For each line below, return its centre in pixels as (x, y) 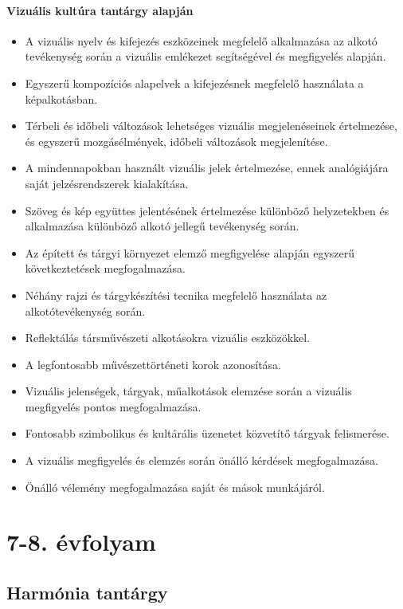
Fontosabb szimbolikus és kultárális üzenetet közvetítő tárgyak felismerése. (207, 433)
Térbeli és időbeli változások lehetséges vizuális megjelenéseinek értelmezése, (211, 126)
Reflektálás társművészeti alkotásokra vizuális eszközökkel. (168, 338)
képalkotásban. (61, 98)
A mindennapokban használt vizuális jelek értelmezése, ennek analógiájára (207, 168)
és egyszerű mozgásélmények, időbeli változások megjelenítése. (176, 141)
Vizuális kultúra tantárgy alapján (100, 10)
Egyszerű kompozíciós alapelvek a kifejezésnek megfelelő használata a (194, 83)
